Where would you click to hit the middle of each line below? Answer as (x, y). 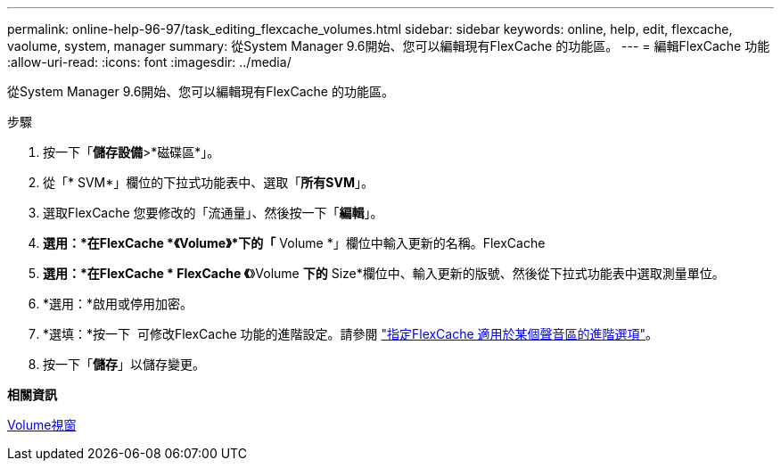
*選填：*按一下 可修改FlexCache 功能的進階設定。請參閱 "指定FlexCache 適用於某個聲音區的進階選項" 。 (351, 334)
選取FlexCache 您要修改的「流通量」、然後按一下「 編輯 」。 (213, 213)
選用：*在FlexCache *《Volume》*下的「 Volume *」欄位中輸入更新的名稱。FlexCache (294, 243)
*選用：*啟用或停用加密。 (118, 304)
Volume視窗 (42, 425)
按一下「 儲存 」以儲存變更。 (124, 364)
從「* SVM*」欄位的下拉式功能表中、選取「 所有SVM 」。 (208, 182)
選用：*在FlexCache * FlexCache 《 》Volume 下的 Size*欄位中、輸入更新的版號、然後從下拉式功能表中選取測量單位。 (384, 273)
